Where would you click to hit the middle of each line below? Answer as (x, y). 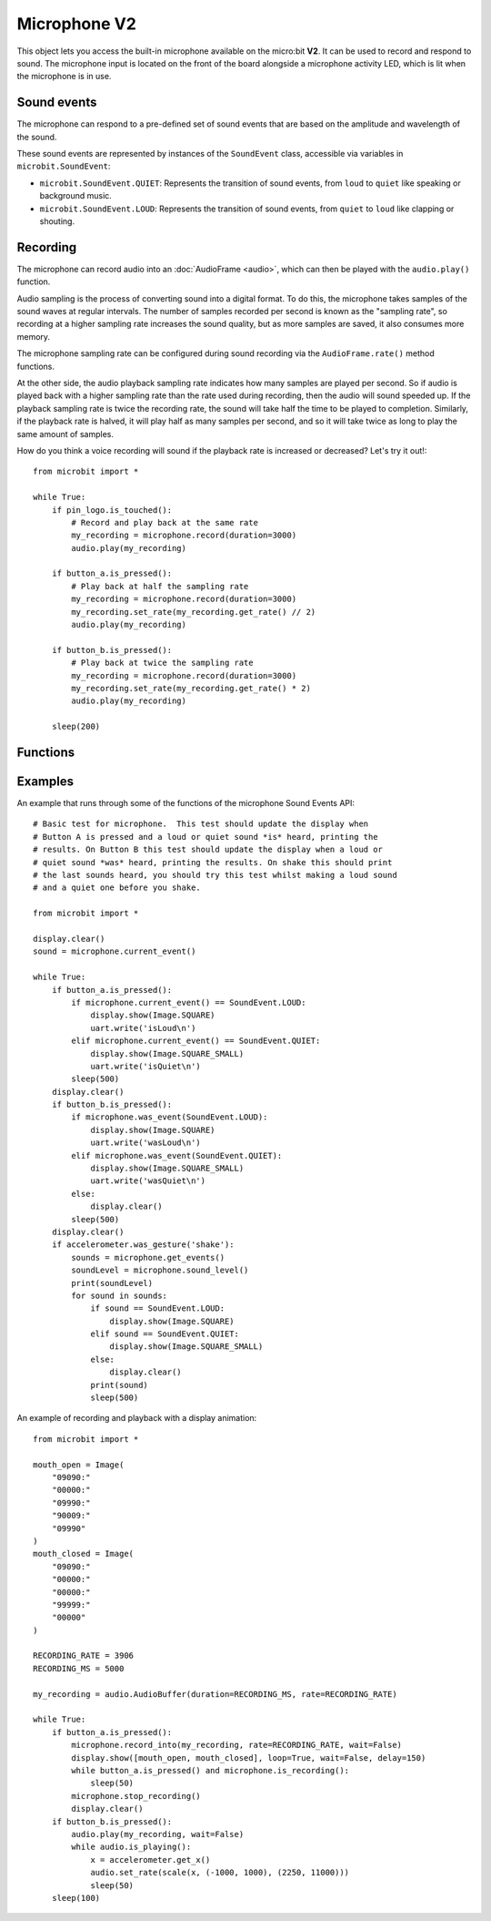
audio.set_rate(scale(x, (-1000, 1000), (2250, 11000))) (220, 1873)
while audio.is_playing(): (131, 1847)
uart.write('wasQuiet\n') (148, 1181)
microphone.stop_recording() (136, 1796)
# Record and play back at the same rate (165, 522)
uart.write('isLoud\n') (143, 1028)
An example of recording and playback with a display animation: (137, 1418)
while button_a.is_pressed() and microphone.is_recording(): (210, 1770)
